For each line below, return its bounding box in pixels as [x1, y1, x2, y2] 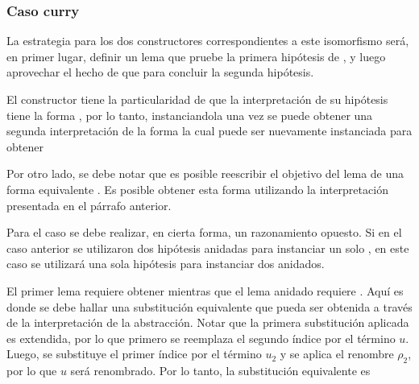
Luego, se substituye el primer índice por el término [6, 345, 262, 362]
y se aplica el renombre [280, 345, 394, 362]
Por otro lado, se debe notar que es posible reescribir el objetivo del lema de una [6, 165, 404, 182]
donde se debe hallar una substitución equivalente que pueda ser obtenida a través [6, 298, 413, 315]
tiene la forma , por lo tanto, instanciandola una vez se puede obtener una [6, 106, 373, 123]
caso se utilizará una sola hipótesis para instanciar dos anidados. [6, 255, 325, 272]
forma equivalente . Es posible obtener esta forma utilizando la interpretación [6, 180, 388, 197]
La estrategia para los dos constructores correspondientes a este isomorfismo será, [6, 32, 409, 49]
